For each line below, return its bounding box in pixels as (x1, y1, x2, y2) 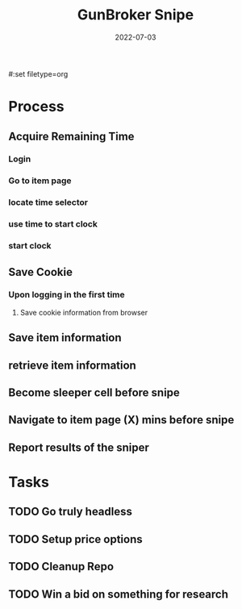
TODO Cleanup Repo (8, 560, 115, 574)
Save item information (8, 331, 123, 344)
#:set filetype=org (8, 69, 69, 78)
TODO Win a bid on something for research (8, 587, 228, 601)
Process (8, 98, 65, 116)
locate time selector (8, 197, 89, 208)
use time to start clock (8, 219, 98, 230)
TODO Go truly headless (8, 505, 133, 519)
